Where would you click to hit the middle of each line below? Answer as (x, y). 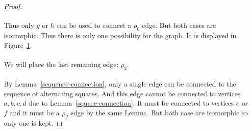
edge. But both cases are (179, 25)
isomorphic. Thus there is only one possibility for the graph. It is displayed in (120, 35)
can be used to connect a (94, 25)
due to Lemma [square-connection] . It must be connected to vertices (131, 103)
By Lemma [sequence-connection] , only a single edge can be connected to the (120, 84)
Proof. (13, 6)
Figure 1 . (18, 45)
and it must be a (35, 112)
